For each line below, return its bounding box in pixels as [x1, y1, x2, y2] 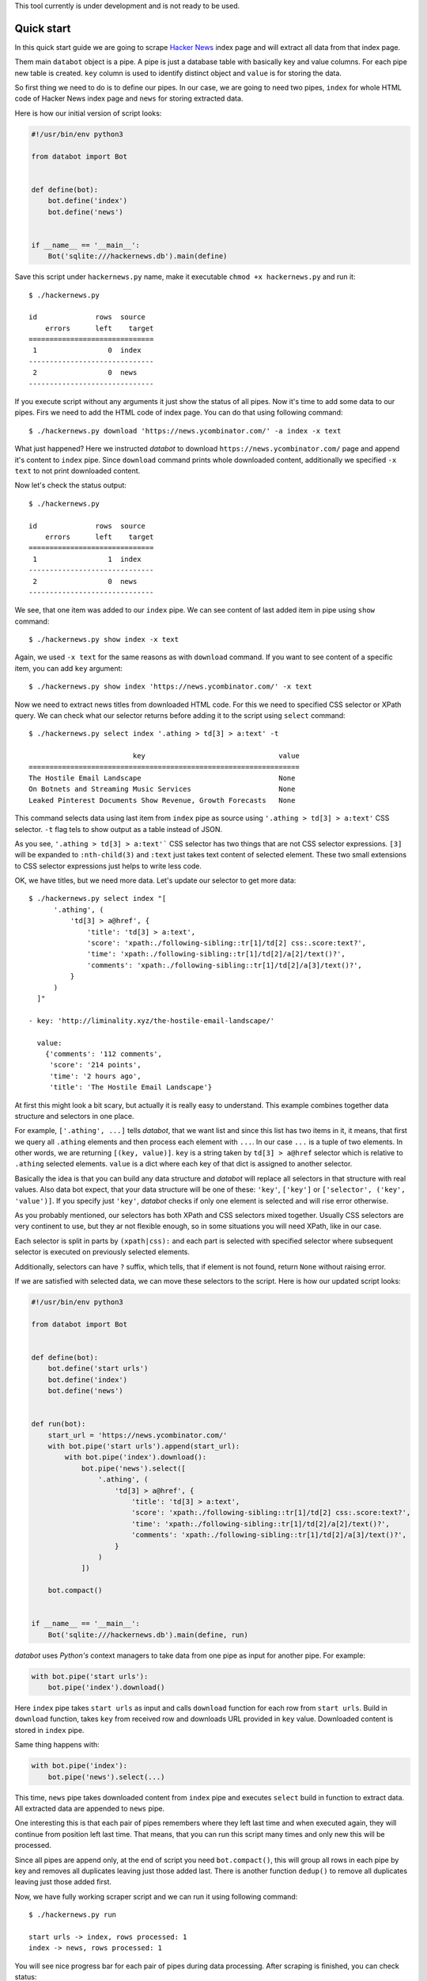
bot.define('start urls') [47, 1364, 149, 1373]
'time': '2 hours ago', [49, 1071, 142, 1081]
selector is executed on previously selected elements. [14, 1247, 190, 1257]
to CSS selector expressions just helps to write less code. [14, 861, 202, 871]
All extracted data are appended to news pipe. [14, 1804, 165, 1813]
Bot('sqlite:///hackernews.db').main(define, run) [47, 1630, 248, 1639]
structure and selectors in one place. [14, 1111, 134, 1120]
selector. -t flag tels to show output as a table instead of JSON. [14, 824, 223, 834]
